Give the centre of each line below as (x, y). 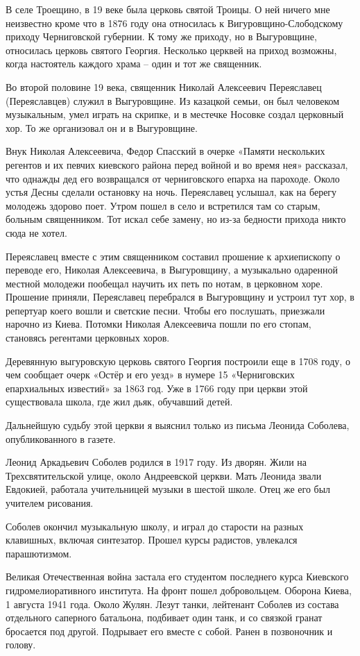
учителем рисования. (50, 503)
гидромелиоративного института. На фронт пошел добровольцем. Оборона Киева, (179, 590)
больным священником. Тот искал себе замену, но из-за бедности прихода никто (176, 219)
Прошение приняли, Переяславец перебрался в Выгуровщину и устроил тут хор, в (180, 297)
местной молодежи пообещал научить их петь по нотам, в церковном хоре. (164, 283)
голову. (21, 645)
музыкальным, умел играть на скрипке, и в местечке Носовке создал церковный (175, 114)
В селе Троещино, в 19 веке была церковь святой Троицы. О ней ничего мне (168, 9)
